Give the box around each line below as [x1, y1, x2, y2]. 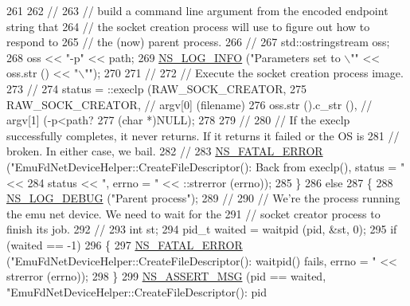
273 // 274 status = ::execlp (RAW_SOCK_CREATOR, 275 [6, 80, 307, 96]
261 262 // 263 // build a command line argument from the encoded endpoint [6, 2, 389, 18]
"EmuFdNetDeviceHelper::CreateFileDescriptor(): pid [6, 283, 267, 300]
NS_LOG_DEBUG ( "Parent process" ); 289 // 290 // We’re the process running [6, 190, 400, 206]
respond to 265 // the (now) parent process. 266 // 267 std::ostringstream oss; [6, 33, 390, 50]
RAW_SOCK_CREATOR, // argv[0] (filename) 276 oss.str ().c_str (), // [6, 96, 373, 112]
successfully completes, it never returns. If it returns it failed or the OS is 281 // [6, 127, 400, 143]
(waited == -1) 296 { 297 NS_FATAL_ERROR [6, 236, 243, 253]
